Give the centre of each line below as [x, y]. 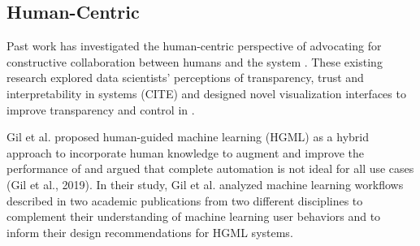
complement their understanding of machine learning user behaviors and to [194, 216]
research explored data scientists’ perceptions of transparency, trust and [185, 78]
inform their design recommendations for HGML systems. [150, 232]
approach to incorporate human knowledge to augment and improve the [186, 152]
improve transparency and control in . [101, 109]
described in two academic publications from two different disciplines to [185, 200]
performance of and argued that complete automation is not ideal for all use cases [210, 168]
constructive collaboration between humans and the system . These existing [195, 61]
